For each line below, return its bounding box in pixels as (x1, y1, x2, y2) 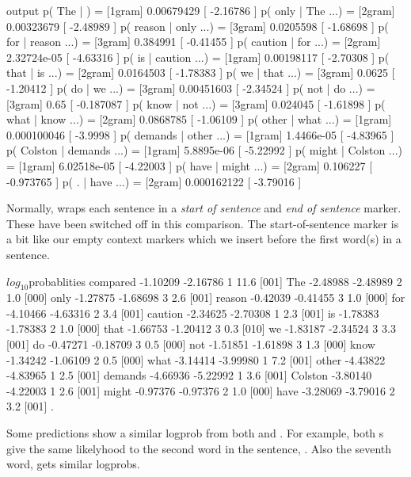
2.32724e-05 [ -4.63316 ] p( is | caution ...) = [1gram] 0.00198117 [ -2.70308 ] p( (6, 48, 390, 65)
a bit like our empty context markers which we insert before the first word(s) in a (6, 231, 401, 247)
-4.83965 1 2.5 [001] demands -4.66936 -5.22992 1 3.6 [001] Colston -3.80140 (6, 367, 372, 384)
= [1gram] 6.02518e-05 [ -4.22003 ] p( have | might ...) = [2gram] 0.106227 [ (6, 157, 373, 174)
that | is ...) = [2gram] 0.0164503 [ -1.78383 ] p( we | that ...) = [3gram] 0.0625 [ (6, 64, 395, 81)
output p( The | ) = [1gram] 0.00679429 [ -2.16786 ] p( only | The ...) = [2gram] (6, 2, 395, 18)
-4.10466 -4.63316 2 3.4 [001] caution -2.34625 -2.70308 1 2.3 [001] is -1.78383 (6, 304, 379, 321)
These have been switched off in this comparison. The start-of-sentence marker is (6, 215, 399, 231)
